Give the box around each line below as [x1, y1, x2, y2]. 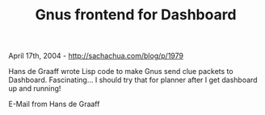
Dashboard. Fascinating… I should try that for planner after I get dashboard [8, 75, 258, 85]
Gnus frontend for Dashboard [35, 6, 237, 24]
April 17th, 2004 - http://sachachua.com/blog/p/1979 [8, 51, 184, 61]
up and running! [8, 84, 61, 93]
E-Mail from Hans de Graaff [8, 99, 100, 109]
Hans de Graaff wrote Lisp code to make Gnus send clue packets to [8, 67, 233, 76]
